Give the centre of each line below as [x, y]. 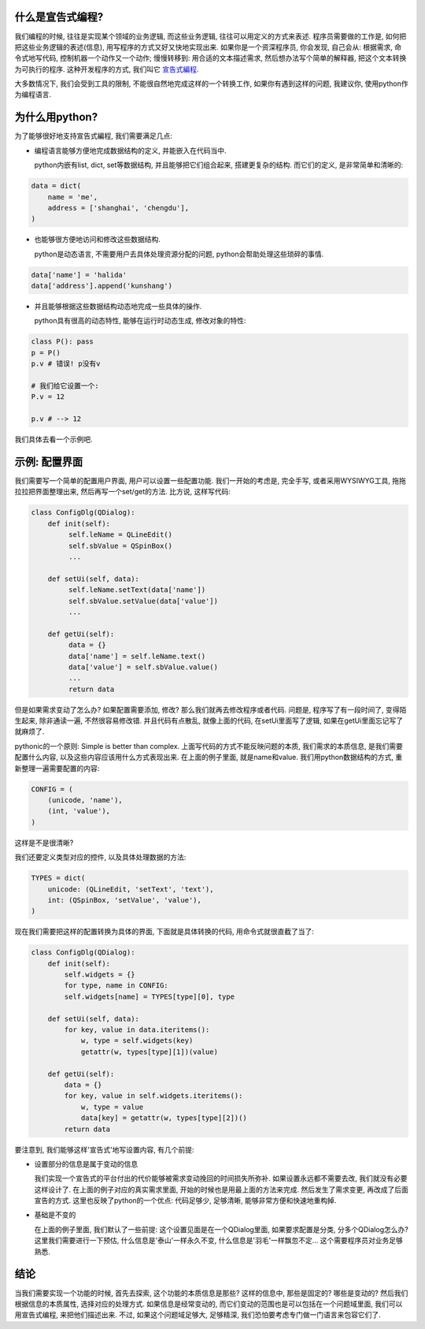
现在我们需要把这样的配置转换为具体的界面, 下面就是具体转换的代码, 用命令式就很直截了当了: [164, 932]
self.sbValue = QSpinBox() [120, 545]
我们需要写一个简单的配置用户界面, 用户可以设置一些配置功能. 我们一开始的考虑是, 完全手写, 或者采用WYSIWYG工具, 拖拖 [211, 481]
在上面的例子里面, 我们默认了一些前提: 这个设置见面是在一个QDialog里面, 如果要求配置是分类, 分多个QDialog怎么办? [221, 1229]
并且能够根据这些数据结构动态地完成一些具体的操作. [118, 307]
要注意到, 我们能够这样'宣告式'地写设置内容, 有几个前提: [104, 1149]
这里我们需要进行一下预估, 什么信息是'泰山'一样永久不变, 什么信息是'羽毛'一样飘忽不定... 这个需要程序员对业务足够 [218, 1241]
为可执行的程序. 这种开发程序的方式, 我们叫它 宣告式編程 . [107, 69]
